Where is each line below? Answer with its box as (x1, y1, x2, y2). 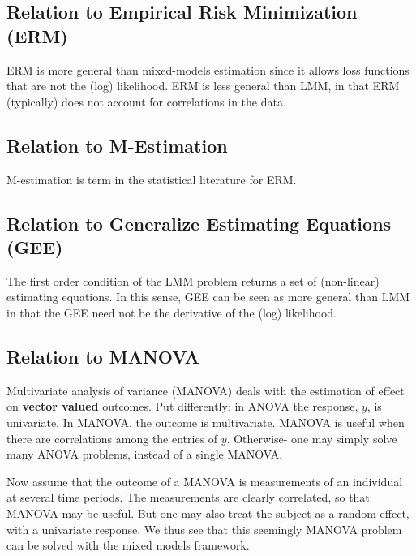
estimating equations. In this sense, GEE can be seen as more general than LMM (6, 288, 410, 305)
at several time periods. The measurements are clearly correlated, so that (6, 489, 370, 506)
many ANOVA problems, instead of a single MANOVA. (6, 446, 283, 463)
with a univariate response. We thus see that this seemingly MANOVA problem (6, 520, 402, 537)
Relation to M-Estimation (6, 132, 228, 157)
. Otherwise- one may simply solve (226, 429, 397, 446)
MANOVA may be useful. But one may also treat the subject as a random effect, (6, 504, 410, 521)
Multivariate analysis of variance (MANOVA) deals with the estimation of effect (6, 381, 405, 399)
